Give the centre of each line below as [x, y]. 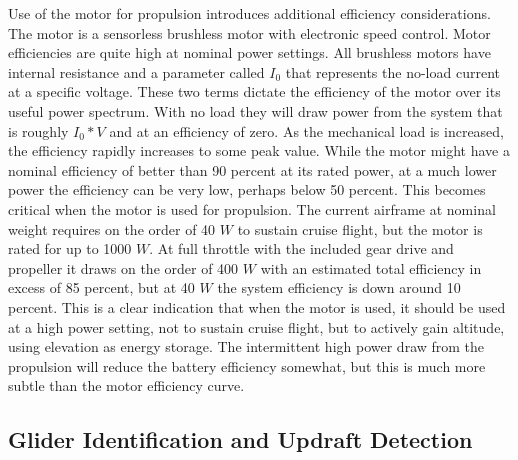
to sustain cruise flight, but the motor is [360, 228]
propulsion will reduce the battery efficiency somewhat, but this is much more [247, 365]
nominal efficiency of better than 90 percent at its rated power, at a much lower [252, 169]
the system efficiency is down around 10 [339, 287]
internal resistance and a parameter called [136, 71]
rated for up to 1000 [70, 248]
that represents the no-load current [392, 71]
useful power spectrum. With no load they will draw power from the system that [255, 110]
